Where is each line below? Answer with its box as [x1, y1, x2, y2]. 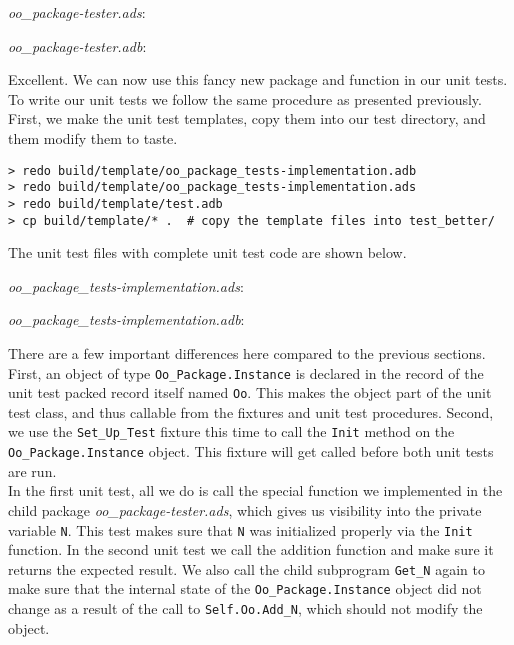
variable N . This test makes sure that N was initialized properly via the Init [8, 519, 473, 540]
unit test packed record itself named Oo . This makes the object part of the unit [8, 382, 492, 403]
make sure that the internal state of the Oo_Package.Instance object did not [8, 578, 482, 599]
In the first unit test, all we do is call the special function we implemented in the [8, 480, 503, 501]
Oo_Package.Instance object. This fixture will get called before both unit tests [8, 441, 494, 462]
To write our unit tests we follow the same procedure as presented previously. [8, 88, 482, 109]
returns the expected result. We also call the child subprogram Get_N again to [8, 558, 485, 579]
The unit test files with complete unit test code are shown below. [8, 242, 407, 263]
